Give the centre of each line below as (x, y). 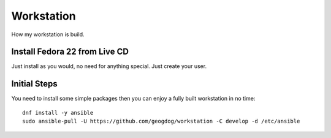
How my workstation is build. (48, 34)
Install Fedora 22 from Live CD (70, 52)
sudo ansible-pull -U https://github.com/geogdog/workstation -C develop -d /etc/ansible (161, 121)
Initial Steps (34, 84)
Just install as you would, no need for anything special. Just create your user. (109, 66)
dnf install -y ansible (58, 113)
